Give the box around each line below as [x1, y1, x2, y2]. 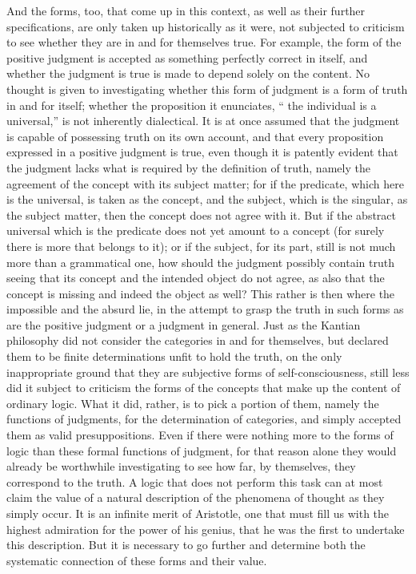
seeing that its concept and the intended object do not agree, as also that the [6, 269, 385, 286]
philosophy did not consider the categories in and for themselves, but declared [6, 332, 389, 349]
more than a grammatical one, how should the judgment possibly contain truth [6, 253, 394, 270]
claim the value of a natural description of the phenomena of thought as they [6, 489, 385, 506]
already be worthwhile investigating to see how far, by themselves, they [6, 458, 356, 475]
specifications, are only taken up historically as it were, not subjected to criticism [6, 18, 405, 34]
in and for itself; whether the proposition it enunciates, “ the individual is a [6, 96, 377, 113]
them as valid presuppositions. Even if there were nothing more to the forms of [6, 426, 394, 443]
